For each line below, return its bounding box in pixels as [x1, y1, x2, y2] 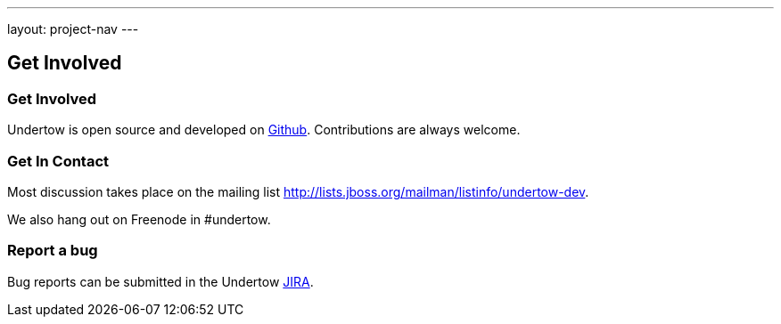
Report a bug [7, 241, 98, 260]
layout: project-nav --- [7, 21, 139, 36]
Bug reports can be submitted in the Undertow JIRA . [7, 273, 314, 289]
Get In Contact [7, 151, 110, 170]
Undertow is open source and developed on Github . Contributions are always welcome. [7, 122, 521, 138]
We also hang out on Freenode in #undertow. [7, 211, 271, 227]
